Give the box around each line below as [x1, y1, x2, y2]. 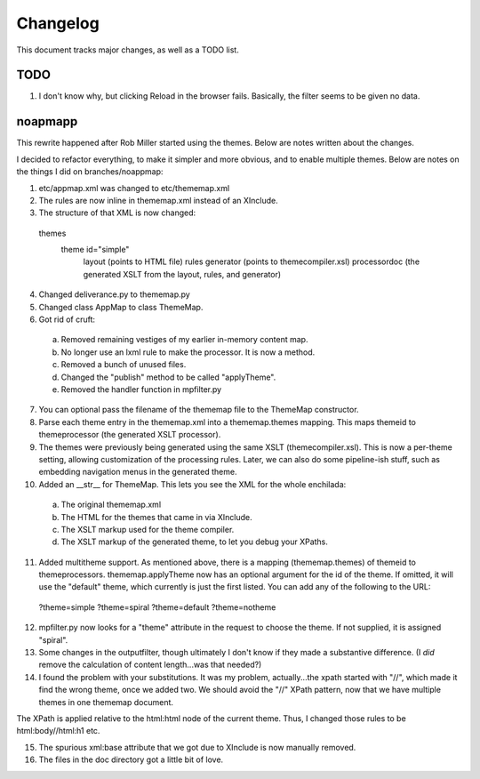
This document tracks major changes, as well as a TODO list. [16, 44, 239, 55]
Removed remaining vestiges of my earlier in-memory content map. [60, 334, 308, 345]
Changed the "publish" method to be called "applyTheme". [60, 372, 276, 382]
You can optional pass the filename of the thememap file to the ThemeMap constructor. [38, 405, 359, 415]
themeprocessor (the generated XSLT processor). [38, 430, 221, 440]
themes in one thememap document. [38, 696, 173, 707]
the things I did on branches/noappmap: [16, 166, 164, 177]
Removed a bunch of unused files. [60, 359, 187, 370]
